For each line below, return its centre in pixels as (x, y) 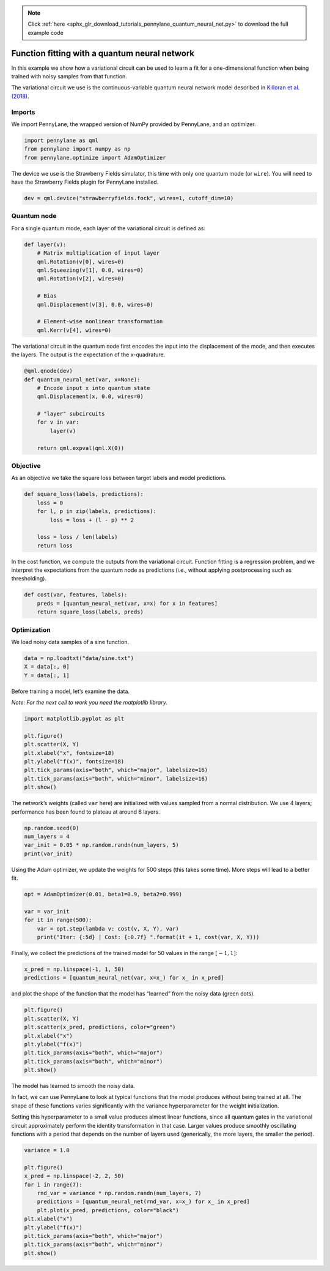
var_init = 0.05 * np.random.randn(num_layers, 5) (102, 845)
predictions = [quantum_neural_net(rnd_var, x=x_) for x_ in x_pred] (143, 1202)
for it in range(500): (58, 920)
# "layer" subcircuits (71, 414)
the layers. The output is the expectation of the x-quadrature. (88, 354)
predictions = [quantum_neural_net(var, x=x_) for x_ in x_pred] (124, 978)
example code (46, 32)
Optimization (31, 629)
